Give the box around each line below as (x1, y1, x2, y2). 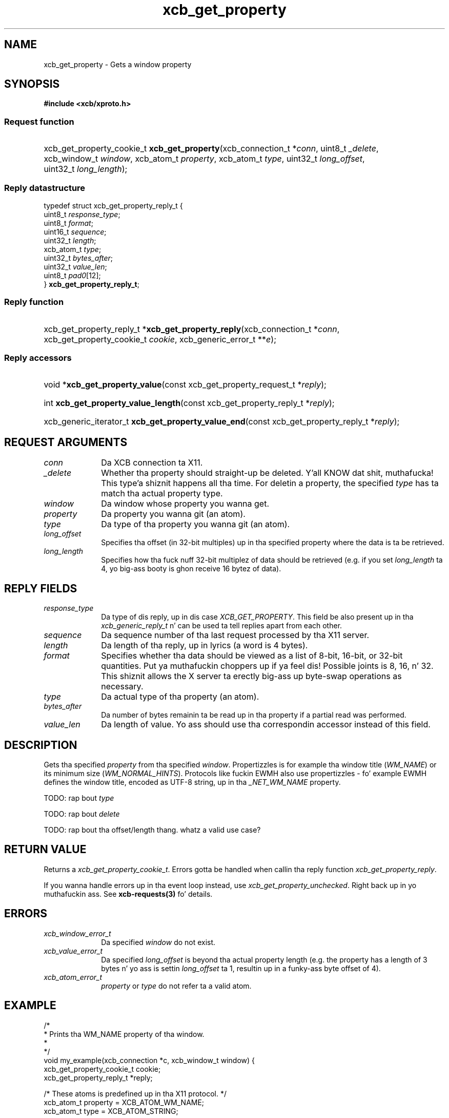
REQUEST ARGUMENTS (4, 435, 128, 449)
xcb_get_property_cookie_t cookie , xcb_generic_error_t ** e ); (44, 334, 276, 344)
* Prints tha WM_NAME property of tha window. (44, 1029, 205, 1038)
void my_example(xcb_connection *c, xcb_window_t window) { (44, 1055, 255, 1065)
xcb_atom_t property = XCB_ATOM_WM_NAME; (44, 1097, 205, 1107)
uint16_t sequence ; (44, 227, 107, 236)
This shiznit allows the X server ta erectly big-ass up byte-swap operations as (101, 671, 402, 682)
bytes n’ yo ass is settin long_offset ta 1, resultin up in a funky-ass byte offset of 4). (101, 963, 381, 973)
